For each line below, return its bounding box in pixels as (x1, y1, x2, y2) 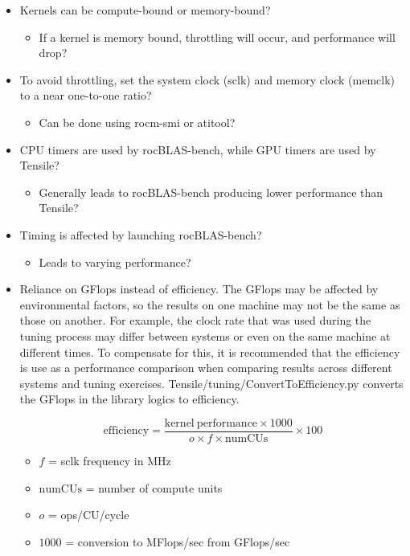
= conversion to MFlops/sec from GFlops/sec (65, 533, 290, 550)
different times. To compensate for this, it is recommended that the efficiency (19, 343, 400, 360)
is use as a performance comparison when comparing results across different (19, 359, 392, 376)
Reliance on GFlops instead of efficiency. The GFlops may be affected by (19, 280, 379, 297)
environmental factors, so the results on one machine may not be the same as (19, 296, 400, 313)
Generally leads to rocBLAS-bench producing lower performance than (39, 183, 383, 200)
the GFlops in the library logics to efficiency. (19, 390, 240, 407)
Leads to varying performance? (39, 253, 191, 270)
